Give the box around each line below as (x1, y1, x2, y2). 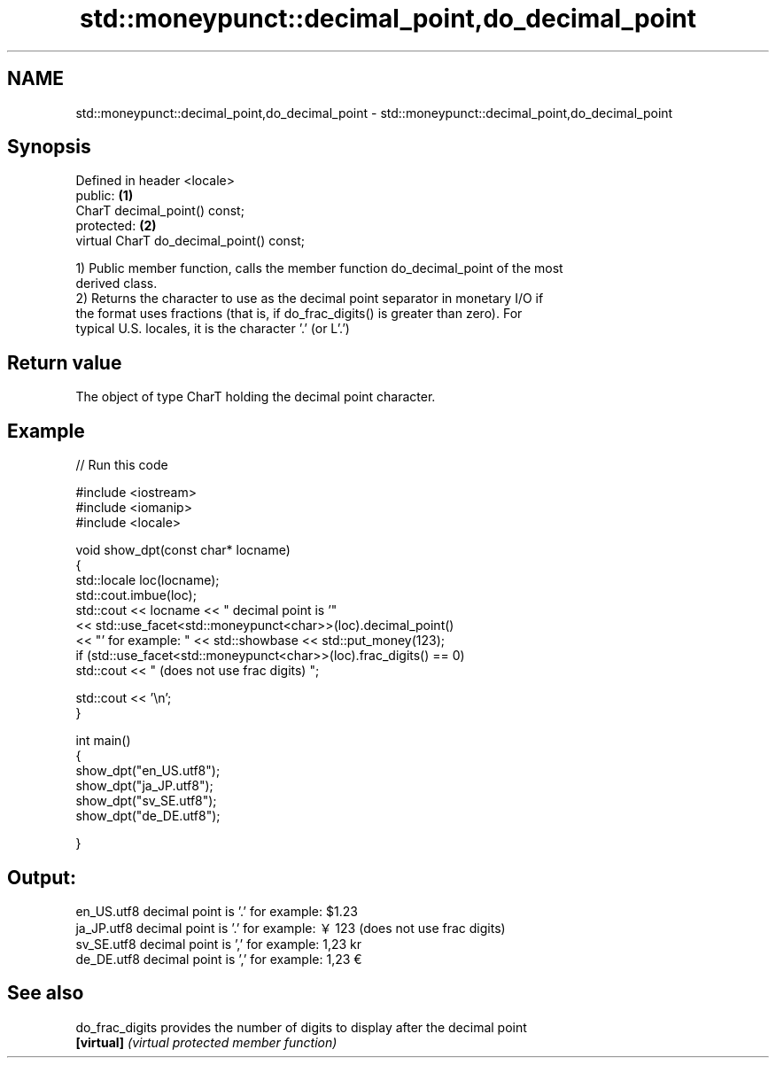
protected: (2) (75, 218, 157, 234)
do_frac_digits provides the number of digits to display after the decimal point (75, 1019, 527, 1035)
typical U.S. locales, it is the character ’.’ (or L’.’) (75, 321, 350, 337)
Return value (7, 351, 122, 374)
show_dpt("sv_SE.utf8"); (75, 793, 217, 809)
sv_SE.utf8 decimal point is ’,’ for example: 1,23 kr (75, 936, 362, 952)
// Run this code (75, 457, 168, 473)
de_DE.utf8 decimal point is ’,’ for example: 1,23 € (75, 951, 362, 967)
